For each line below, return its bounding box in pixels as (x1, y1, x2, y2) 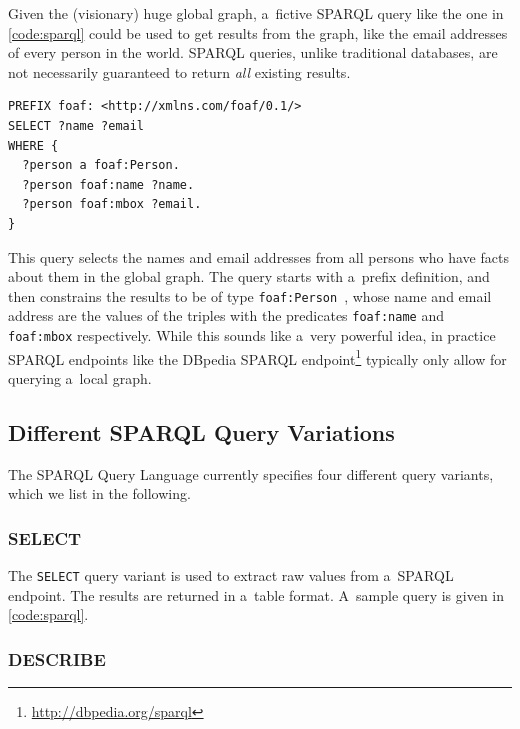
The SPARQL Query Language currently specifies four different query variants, (8, 463, 494, 484)
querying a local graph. (8, 367, 152, 388)
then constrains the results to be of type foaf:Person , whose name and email (8, 285, 492, 306)
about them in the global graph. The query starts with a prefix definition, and (8, 266, 490, 287)
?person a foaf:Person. (22, 158, 180, 173)
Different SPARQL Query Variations (8, 416, 395, 447)
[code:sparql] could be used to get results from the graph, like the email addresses (8, 22, 508, 43)
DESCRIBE (8, 646, 106, 671)
